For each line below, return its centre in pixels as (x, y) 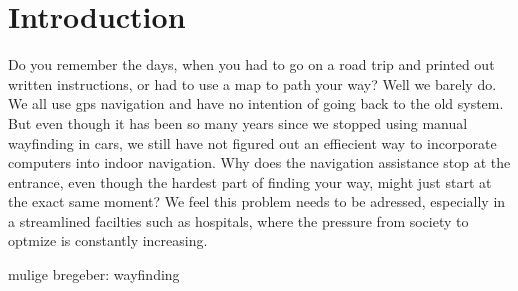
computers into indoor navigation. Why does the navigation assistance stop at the (259, 162)
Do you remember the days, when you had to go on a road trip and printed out (251, 64)
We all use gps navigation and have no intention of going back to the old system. (256, 103)
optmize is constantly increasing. (108, 240)
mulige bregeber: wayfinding (94, 274)
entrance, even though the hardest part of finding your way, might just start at (250, 181)
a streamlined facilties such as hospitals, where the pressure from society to (238, 220)
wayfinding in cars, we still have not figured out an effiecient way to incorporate (252, 142)
